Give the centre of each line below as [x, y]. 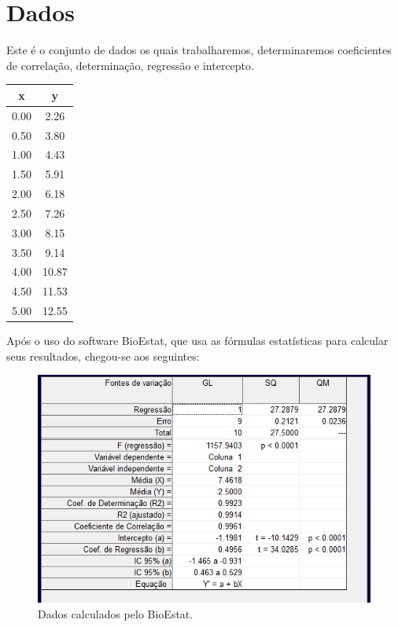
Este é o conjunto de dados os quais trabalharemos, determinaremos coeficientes [199, 50]
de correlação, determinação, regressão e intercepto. [130, 65]
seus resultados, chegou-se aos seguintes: [103, 356]
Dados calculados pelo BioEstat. [116, 613]
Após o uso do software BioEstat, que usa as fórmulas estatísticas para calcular [197, 341]
